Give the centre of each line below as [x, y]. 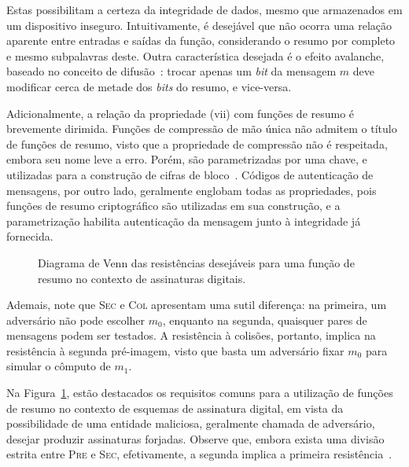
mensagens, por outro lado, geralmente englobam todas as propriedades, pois [192, 190]
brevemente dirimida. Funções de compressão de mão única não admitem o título [202, 129]
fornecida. [30, 236]
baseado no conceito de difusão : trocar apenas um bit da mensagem [171, 71]
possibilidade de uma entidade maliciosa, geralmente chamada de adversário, [191, 423]
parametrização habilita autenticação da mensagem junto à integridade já [184, 221]
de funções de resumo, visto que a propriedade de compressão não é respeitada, [197, 143]
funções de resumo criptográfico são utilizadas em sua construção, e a [173, 206]
